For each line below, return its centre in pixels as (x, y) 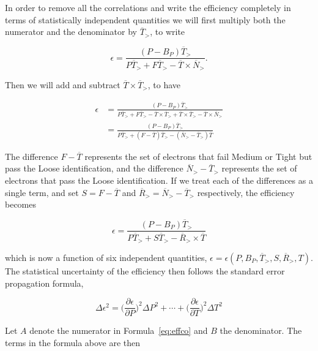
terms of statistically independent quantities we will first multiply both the (145, 19)
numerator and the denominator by (71, 32)
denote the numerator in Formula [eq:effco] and (119, 330)
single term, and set (42, 192)
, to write (168, 32)
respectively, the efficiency (246, 192)
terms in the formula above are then (73, 342)
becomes (21, 204)
